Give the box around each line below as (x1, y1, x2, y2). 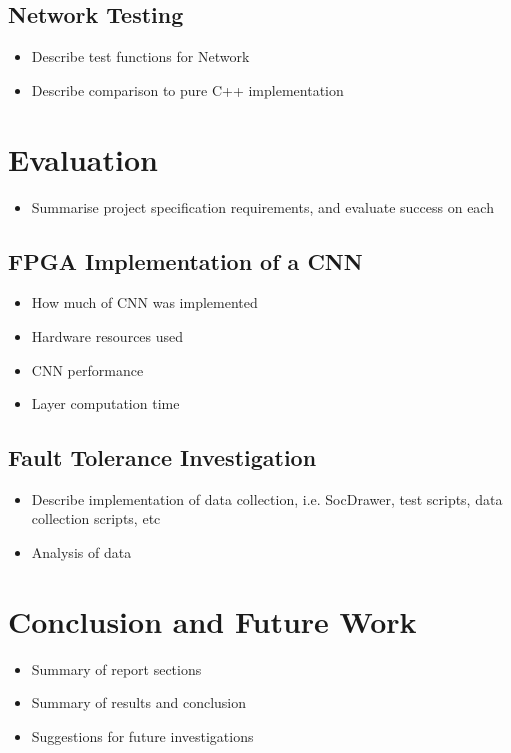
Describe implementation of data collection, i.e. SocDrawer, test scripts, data (31, 488, 503, 509)
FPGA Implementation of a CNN (8, 245, 363, 276)
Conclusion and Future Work (8, 600, 417, 641)
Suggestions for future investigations (31, 725, 254, 746)
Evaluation (8, 138, 158, 179)
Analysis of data (31, 542, 132, 563)
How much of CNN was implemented (31, 292, 258, 313)
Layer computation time (31, 393, 180, 414)
